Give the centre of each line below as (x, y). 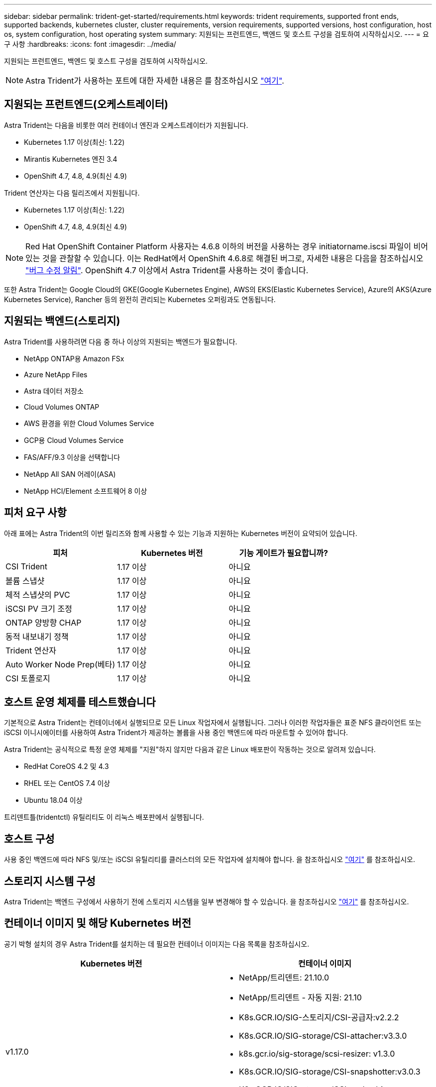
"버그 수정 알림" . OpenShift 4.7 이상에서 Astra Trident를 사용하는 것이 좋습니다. (167, 270)
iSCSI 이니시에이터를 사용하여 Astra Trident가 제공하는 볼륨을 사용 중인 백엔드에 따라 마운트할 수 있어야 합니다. (176, 733)
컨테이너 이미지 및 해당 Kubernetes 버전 (98, 923)
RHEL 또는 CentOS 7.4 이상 (67, 783)
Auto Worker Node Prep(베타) (60, 664)
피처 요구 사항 (35, 513)
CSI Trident (27, 566)
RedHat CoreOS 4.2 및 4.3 (66, 766)
